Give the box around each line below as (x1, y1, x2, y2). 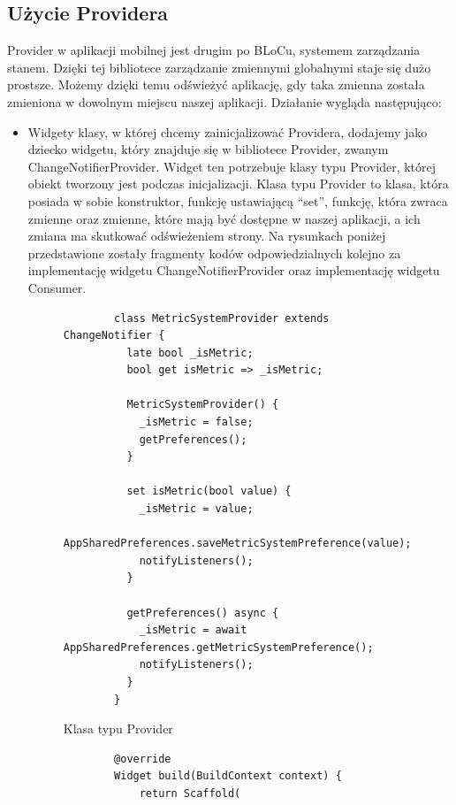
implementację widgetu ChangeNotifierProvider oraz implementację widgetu (27, 261, 440, 280)
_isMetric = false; (139, 416, 254, 429)
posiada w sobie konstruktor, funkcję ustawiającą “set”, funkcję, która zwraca (27, 191, 448, 210)
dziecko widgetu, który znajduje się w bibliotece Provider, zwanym (27, 140, 389, 158)
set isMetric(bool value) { (126, 485, 292, 498)
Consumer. (27, 278, 87, 296)
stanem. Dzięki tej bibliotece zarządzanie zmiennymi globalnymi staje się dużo (7, 57, 431, 76)
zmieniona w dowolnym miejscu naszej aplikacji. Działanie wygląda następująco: (7, 92, 442, 111)
